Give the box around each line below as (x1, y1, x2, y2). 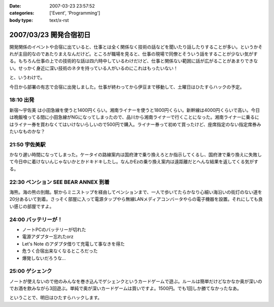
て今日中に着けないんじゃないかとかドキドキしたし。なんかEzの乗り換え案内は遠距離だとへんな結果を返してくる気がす (9, 159, 259, 165)
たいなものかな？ (9, 128, 45, 134)
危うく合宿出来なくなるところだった (22, 248, 98, 254)
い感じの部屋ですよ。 (9, 203, 54, 209)
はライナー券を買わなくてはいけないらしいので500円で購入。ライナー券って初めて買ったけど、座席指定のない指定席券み (9, 121, 261, 127)
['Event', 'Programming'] (49, 10, 100, 16)
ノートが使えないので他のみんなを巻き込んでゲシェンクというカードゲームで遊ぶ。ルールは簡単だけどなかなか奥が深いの (9, 278, 262, 284)
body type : (9, 17, 33, 23)
